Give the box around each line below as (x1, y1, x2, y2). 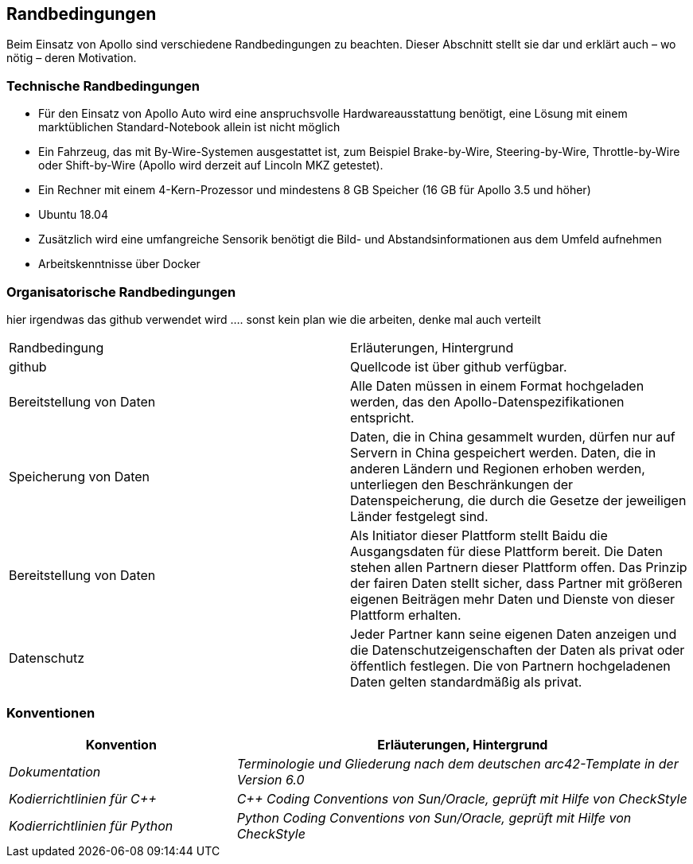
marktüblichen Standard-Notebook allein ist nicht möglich (38, 120, 341, 134)
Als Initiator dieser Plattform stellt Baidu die (350, 527, 608, 543)
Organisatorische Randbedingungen (6, 283, 236, 300)
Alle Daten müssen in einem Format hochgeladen (350, 377, 644, 394)
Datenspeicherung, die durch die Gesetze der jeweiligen (350, 492, 687, 508)
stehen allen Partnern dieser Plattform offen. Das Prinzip (350, 558, 687, 575)
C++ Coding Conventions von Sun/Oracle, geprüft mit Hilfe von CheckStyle (236, 790, 687, 807)
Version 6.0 (236, 771, 305, 788)
